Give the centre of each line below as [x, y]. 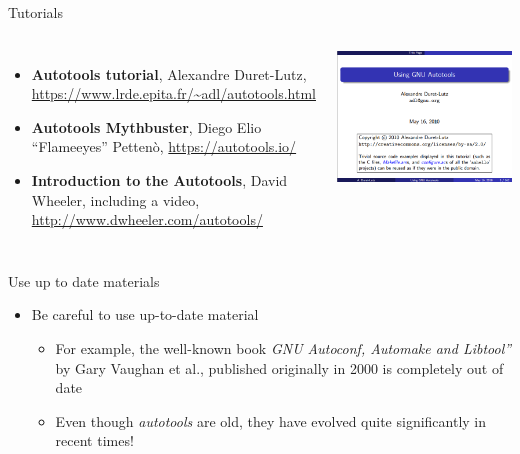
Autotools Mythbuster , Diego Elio [146, 126]
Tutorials [35, 12]
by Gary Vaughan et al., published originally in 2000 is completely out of [279, 367]
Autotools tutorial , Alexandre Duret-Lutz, [169, 73]
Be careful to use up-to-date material [145, 314]
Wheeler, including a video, [115, 199]
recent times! [94, 440]
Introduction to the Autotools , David [159, 179]
